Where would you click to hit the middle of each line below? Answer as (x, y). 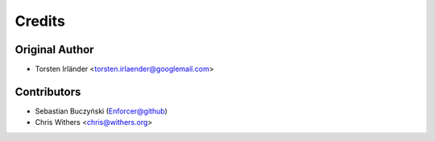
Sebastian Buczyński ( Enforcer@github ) (101, 111)
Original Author (54, 50)
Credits (40, 21)
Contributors (48, 91)
